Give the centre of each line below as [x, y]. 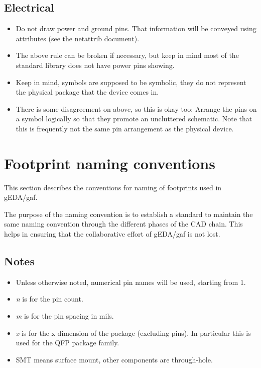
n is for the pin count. [49, 299]
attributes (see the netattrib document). [78, 38]
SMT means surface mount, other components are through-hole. [114, 359]
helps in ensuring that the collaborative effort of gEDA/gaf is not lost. [112, 234]
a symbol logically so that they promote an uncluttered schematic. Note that [134, 119]
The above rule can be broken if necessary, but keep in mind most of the [127, 55]
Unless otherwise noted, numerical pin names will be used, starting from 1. [131, 282]
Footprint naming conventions [110, 163]
